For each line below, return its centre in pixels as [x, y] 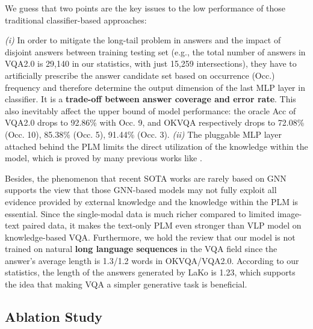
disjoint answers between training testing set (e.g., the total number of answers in [155, 51]
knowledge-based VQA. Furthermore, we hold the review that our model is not [150, 237]
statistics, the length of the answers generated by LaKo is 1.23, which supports [150, 272]
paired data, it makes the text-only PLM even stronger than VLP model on [162, 225]
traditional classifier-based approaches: [76, 20]
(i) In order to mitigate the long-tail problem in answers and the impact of [143, 40]
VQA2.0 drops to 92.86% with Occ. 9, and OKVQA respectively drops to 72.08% [155, 122]
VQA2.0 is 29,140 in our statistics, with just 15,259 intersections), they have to [151, 63]
